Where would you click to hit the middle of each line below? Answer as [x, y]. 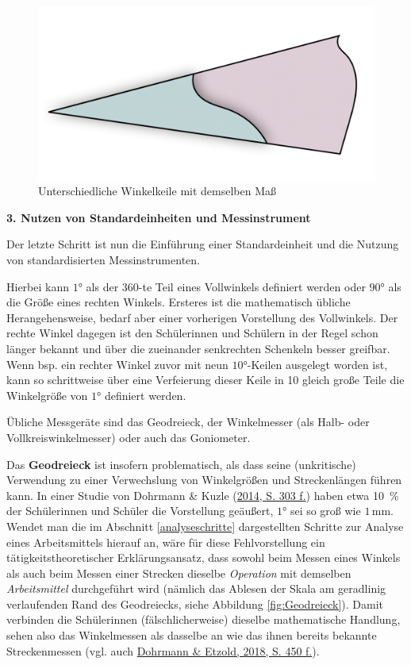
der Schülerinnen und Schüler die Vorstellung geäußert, [140, 511]
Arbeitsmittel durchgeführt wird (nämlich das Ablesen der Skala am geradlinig [196, 588]
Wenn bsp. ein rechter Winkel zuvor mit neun [117, 364]
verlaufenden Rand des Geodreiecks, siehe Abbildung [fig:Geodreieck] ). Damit [195, 603]
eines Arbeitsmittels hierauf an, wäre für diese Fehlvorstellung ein [166, 542]
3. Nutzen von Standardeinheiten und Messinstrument [159, 217]
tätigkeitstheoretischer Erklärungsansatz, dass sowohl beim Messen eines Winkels [204, 557]
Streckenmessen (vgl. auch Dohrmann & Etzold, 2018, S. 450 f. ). [163, 650]
